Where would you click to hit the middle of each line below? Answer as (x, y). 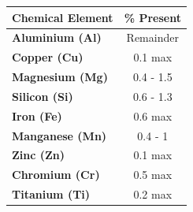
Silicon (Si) (43, 96)
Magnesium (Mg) (60, 77)
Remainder (152, 37)
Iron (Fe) (37, 115)
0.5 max (153, 175)
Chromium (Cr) (56, 175)
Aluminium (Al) (57, 37)
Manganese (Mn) (59, 135)
